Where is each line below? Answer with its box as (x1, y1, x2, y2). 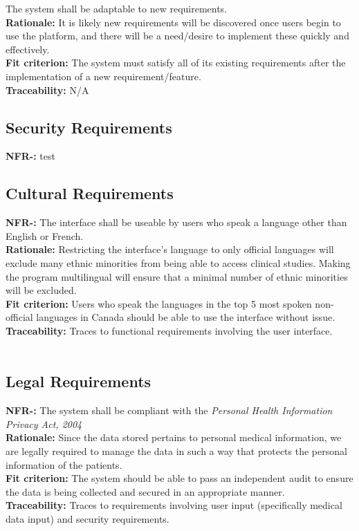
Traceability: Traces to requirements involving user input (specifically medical (6, 498, 342, 512)
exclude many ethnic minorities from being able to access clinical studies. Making (6, 255, 351, 270)
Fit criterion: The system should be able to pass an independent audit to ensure (6, 471, 353, 485)
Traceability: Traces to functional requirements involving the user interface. (6, 323, 333, 337)
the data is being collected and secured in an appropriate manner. (6, 484, 285, 499)
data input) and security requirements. (6, 512, 169, 526)
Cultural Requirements (6, 183, 174, 204)
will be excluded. (6, 283, 77, 297)
